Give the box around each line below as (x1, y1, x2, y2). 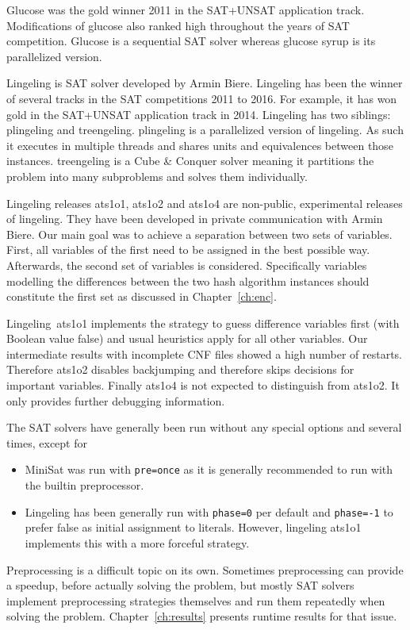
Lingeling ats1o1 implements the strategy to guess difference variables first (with (6, 314, 400, 331)
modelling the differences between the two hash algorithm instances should (6, 272, 370, 289)
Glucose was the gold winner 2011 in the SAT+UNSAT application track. (6, 2, 365, 17)
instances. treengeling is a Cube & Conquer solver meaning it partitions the (6, 152, 374, 169)
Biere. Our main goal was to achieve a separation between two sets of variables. (6, 225, 393, 242)
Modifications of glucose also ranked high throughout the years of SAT (6, 17, 350, 33)
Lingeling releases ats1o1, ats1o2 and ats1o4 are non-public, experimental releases (6, 194, 403, 211)
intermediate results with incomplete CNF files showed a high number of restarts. (6, 345, 402, 362)
